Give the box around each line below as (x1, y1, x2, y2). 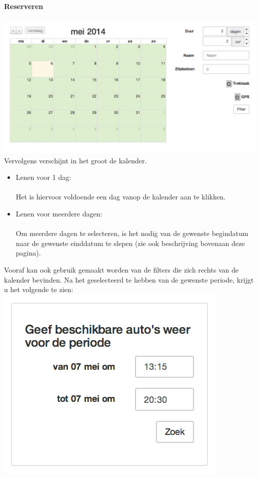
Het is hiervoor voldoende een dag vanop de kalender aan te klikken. (15, 191, 225, 202)
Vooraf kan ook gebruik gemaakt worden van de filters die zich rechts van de (4, 264, 238, 275)
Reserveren (4, 1, 43, 11)
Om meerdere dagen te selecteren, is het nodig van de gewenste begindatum (15, 228, 248, 238)
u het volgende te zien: (4, 284, 73, 295)
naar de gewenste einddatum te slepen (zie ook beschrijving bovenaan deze (15, 237, 245, 248)
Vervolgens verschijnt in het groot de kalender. (4, 155, 147, 165)
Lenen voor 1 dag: (15, 172, 71, 182)
